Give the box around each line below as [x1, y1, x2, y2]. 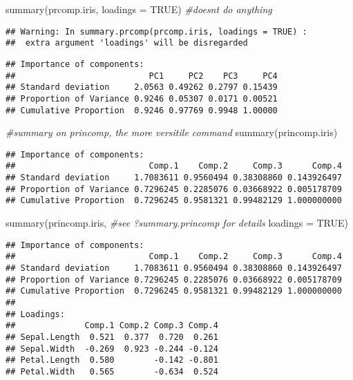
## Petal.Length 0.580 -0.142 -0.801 [6, 355, 218, 365]
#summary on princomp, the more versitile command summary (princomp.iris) [6, 125, 338, 140]
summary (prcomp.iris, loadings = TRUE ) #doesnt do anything [6, 2, 272, 16]
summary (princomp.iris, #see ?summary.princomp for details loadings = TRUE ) [6, 216, 349, 230]
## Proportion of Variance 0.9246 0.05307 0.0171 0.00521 [6, 93, 278, 104]
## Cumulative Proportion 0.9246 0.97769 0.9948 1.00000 [6, 105, 278, 115]
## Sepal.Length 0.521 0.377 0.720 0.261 [6, 332, 218, 342]
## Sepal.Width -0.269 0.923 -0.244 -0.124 [6, 343, 218, 354]
